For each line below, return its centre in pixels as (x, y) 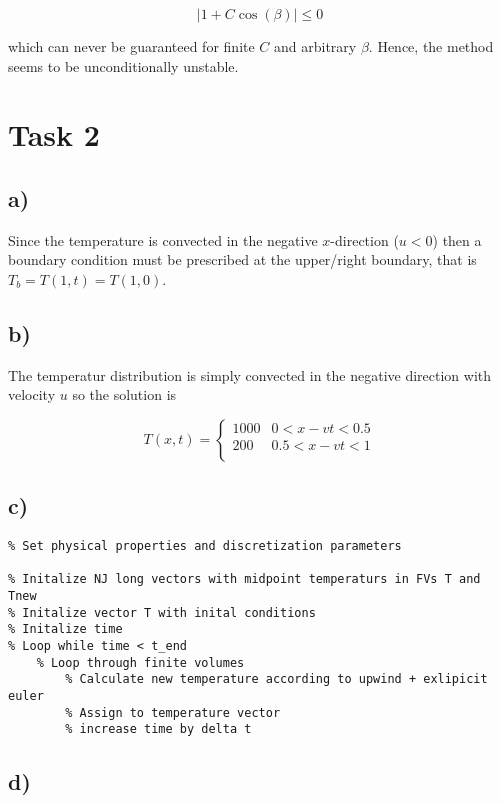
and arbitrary (315, 46)
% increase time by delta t (158, 729)
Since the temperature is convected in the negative (163, 239)
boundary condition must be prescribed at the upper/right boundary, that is (242, 259)
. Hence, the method (431, 46)
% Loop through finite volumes (140, 662)
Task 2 (54, 134)
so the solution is (124, 394)
